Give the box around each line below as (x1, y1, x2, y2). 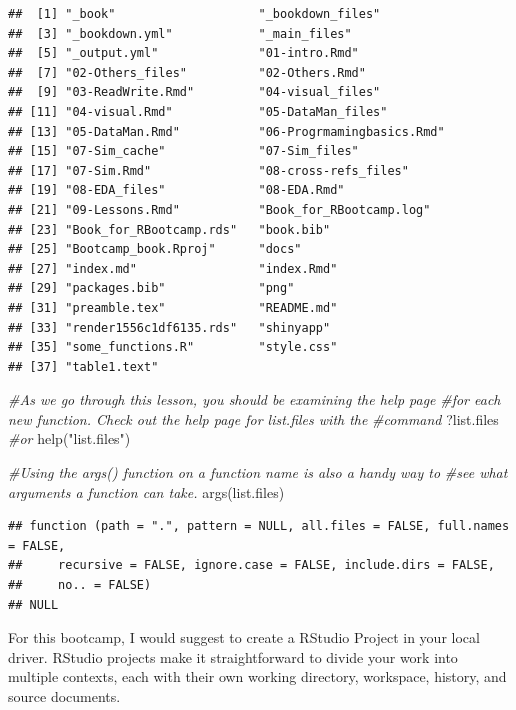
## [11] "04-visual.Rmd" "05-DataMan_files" (8, 104, 388, 119)
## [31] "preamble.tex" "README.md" (8, 300, 338, 315)
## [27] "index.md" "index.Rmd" (8, 261, 338, 276)
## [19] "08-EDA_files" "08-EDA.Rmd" (8, 183, 345, 198)
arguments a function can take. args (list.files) (8, 481, 285, 502)
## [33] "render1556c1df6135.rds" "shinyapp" (8, 320, 331, 335)
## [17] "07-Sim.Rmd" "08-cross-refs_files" (8, 163, 409, 178)
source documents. (8, 686, 121, 706)
